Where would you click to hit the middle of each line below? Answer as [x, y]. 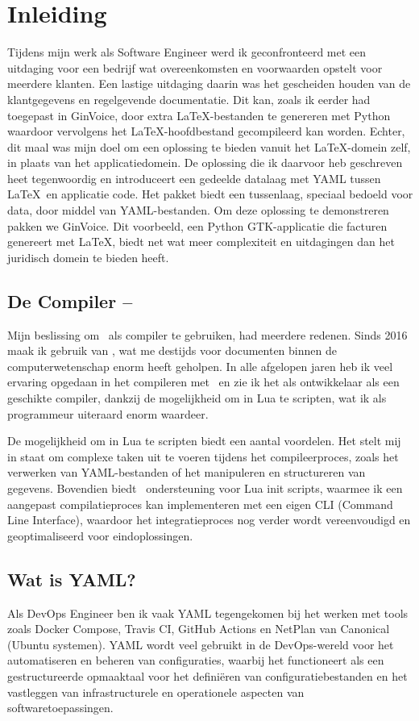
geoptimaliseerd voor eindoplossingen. [100, 535]
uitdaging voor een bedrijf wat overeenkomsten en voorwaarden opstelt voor [195, 67]
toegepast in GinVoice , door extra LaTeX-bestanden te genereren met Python [199, 115]
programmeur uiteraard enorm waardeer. [108, 413]
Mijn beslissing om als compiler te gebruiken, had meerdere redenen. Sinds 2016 [207, 334]
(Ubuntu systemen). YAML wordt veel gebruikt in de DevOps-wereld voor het [201, 644]
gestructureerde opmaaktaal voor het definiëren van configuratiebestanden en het [207, 675]
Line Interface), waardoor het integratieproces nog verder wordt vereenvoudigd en [209, 520]
